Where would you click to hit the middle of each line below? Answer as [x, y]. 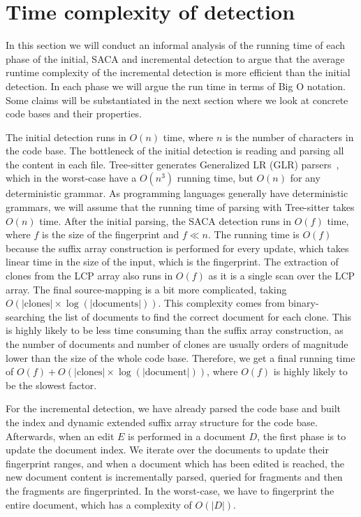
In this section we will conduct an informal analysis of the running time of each [176, 45]
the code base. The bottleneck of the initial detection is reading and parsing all [175, 151]
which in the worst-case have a [71, 178]
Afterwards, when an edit [60, 436]
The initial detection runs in [66, 137]
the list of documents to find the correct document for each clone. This [200, 316]
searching [25, 316]
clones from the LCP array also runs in [89, 276]
